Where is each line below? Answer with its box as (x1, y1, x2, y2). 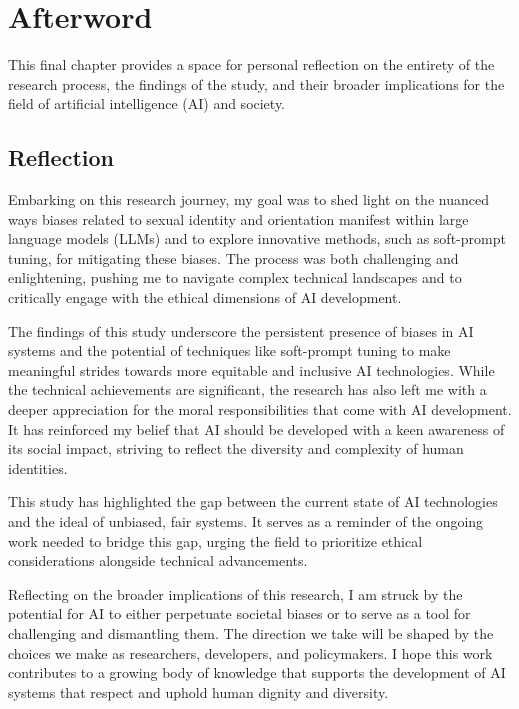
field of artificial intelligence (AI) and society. (8, 93, 286, 114)
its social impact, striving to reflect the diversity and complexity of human (8, 438, 464, 459)
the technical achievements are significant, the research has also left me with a (8, 379, 487, 400)
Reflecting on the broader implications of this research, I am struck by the (8, 583, 463, 604)
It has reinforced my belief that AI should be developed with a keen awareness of (8, 418, 505, 439)
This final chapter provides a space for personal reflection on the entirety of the (8, 54, 495, 75)
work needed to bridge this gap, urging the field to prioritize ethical (8, 530, 423, 551)
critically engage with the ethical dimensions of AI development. (8, 287, 402, 308)
